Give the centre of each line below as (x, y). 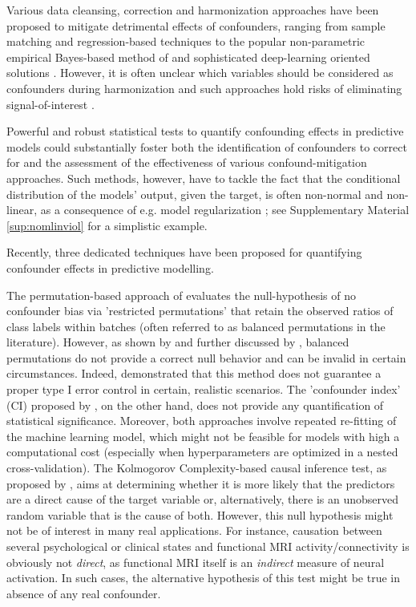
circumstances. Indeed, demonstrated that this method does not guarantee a (194, 373)
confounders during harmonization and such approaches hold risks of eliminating (204, 88)
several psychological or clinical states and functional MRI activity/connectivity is (208, 546)
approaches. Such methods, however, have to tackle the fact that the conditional (204, 178)
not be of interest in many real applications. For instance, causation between (194, 530)
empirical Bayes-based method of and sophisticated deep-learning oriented (188, 57)
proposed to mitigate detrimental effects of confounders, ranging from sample (196, 25)
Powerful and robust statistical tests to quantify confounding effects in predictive (205, 131)
